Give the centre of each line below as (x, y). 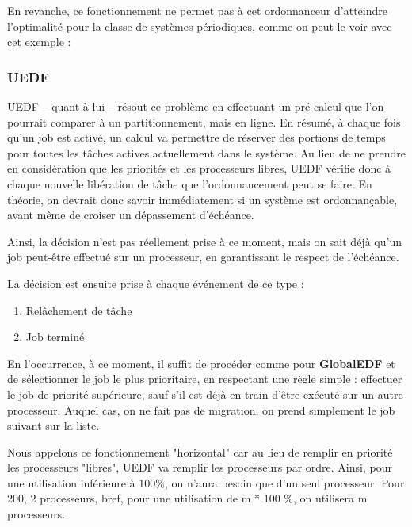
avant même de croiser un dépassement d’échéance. (131, 215)
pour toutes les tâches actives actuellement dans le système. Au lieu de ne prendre (207, 152)
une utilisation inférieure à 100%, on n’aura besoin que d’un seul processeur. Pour (206, 482)
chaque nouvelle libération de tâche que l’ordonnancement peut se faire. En (190, 183)
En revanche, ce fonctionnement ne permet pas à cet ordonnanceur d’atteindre (197, 10)
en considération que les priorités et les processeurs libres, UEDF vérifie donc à (199, 168)
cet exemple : (39, 42)
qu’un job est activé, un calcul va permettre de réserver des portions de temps (196, 137)
